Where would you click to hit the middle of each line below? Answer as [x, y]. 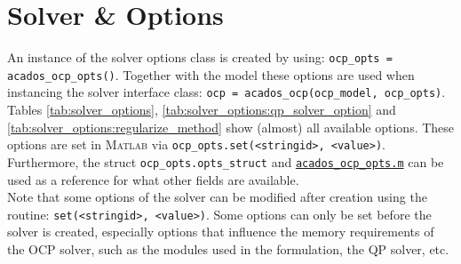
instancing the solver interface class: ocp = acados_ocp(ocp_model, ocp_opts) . [227, 92]
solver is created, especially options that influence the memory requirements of [221, 232]
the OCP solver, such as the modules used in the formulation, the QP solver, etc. [228, 249]
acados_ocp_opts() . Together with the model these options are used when [211, 74]
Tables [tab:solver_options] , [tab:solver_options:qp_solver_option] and [202, 110]
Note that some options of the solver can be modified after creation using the [217, 197]
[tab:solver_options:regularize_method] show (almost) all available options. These [231, 127]
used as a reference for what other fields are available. [153, 179]
